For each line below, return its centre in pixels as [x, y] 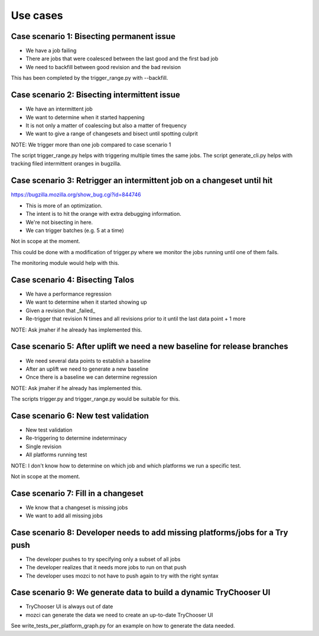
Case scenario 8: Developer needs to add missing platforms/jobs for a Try [150, 533]
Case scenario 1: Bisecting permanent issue [93, 36]
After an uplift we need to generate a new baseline [87, 369]
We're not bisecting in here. [59, 222]
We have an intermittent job [59, 109]
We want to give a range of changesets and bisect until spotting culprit [112, 134]
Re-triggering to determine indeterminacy [76, 438]
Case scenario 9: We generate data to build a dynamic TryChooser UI [141, 593]
